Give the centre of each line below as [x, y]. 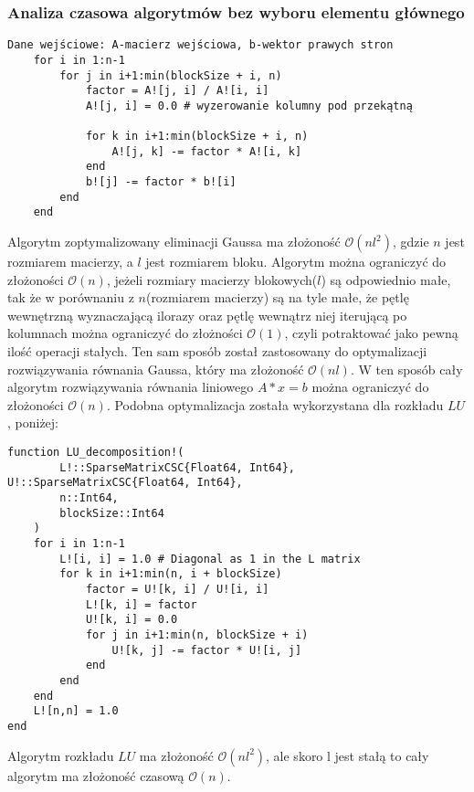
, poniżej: [33, 422]
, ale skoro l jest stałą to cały [348, 755]
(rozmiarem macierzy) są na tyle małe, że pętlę [277, 297]
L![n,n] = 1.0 [76, 711]
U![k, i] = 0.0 [132, 620]
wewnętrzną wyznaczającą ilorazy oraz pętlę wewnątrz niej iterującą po [207, 315]
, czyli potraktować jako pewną [371, 333]
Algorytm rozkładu [61, 755]
